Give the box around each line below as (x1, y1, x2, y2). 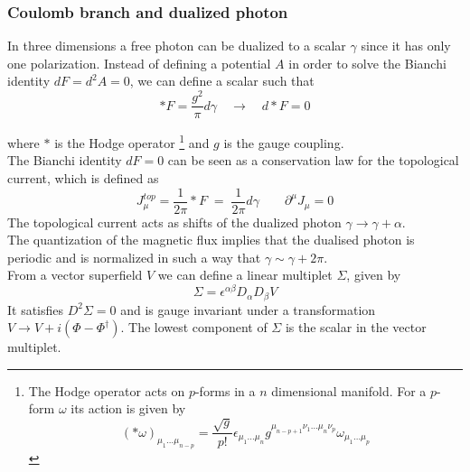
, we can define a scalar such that (129, 71, 315, 90)
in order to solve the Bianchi (288, 53, 446, 72)
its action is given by (70, 399, 186, 418)
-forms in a (194, 381, 256, 400)
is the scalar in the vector (285, 318, 427, 337)
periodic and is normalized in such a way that (7, 247, 261, 266)
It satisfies (7, 300, 64, 319)
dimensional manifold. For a (271, 381, 427, 400)
